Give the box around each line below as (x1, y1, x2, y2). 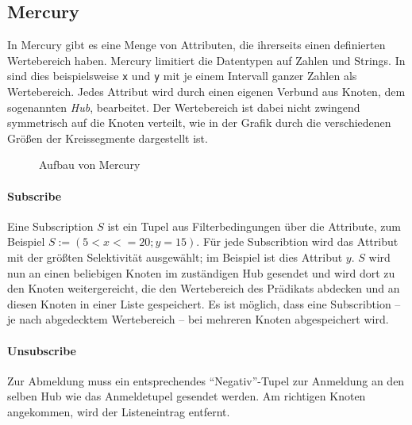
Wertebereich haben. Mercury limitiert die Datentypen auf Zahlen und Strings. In (7, 52, 406, 68)
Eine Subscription (7, 217, 94, 234)
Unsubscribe (7, 342, 76, 358)
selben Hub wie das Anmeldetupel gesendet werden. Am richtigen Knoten (7, 388, 366, 404)
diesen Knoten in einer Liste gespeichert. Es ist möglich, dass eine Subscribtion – (7, 295, 401, 312)
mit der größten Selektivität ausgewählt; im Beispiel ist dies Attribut (7, 249, 343, 265)
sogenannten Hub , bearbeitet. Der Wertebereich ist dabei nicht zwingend (7, 98, 360, 115)
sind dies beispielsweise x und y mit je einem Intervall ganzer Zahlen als (7, 67, 357, 84)
